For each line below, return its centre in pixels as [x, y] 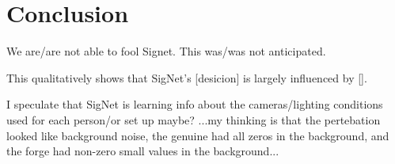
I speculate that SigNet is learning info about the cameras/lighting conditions [195, 104]
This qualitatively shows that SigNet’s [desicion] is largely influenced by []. [187, 77]
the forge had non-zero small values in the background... [143, 151]
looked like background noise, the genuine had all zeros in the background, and [198, 135]
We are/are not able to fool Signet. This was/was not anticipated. [166, 51]
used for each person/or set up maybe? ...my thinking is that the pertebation [194, 119]
